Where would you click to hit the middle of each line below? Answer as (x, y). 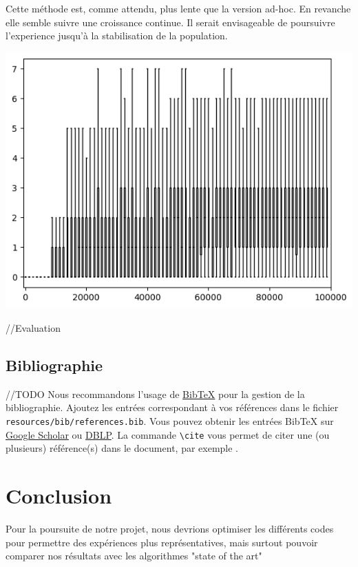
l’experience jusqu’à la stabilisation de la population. (117, 36)
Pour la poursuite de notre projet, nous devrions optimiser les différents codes (170, 529)
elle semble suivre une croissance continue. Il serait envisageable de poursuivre (170, 22)
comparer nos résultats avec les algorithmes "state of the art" (134, 556)
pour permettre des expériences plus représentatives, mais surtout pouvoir (162, 542)
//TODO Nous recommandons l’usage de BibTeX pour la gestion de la (155, 394)
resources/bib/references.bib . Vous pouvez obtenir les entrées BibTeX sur (170, 421)
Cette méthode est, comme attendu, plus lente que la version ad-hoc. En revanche (178, 8)
